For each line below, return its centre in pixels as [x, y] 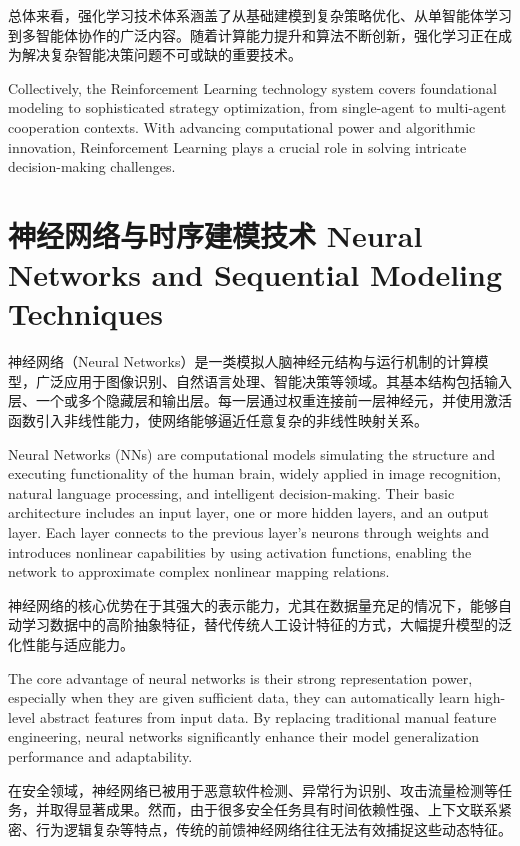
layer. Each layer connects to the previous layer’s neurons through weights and [249, 532]
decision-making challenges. [92, 166]
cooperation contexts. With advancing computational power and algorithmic [242, 126]
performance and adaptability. [100, 755]
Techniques [85, 313]
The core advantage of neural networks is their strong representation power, [240, 677]
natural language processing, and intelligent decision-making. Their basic [231, 492]
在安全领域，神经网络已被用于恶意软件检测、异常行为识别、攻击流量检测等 [253, 789]
